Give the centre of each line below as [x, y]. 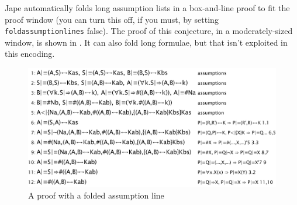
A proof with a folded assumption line [96, 195]
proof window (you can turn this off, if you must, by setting [112, 19]
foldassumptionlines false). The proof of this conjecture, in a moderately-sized [149, 31]
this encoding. [30, 54]
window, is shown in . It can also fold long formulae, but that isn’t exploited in [146, 42]
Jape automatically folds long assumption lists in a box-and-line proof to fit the [147, 8]
